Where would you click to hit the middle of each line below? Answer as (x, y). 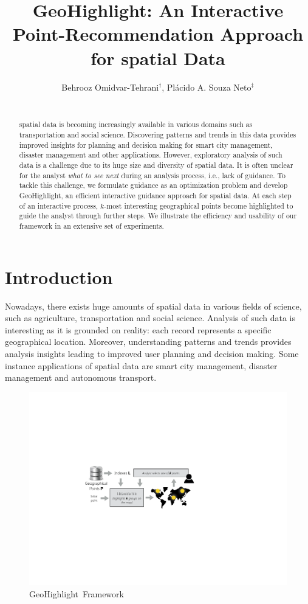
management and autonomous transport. (81, 377)
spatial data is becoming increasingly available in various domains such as (136, 124)
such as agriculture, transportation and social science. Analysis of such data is (150, 318)
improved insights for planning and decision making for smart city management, (146, 144)
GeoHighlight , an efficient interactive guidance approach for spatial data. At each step (155, 196)
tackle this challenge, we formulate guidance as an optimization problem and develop (153, 185)
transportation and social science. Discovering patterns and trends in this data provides (158, 135)
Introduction (59, 276)
